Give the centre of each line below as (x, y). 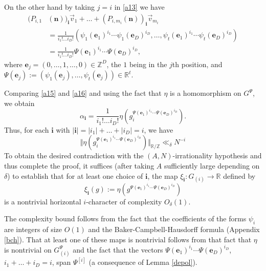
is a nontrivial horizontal (43, 201)
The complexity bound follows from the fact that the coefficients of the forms (125, 218)
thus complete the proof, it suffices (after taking (79, 166)
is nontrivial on (28, 249)
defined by (239, 175)
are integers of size (33, 229)
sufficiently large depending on (212, 166)
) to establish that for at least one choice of (75, 175)
